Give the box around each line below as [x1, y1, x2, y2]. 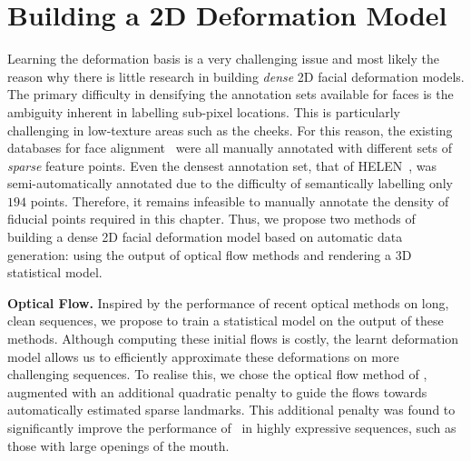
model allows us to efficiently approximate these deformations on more [7, 346, 399, 366]
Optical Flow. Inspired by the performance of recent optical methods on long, [7, 293, 449, 312]
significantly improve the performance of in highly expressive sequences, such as [7, 418, 456, 436]
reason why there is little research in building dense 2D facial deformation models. [7, 66, 465, 85]
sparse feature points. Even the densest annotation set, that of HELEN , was [7, 155, 437, 175]
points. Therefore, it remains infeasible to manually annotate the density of [30, 191, 449, 210]
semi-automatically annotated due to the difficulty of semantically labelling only [7, 174, 453, 193]
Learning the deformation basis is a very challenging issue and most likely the [7, 49, 439, 68]
